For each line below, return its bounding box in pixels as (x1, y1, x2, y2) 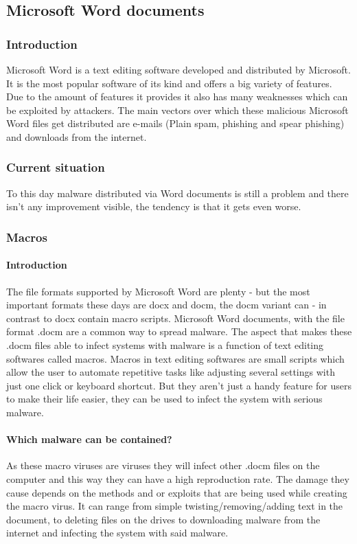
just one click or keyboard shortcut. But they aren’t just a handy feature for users (6, 378, 352, 392)
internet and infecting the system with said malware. (6, 525, 229, 540)
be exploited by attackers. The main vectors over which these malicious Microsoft (6, 102, 349, 117)
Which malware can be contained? (6, 432, 172, 446)
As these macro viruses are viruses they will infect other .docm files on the (6, 458, 320, 473)
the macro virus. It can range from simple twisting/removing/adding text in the (6, 499, 343, 513)
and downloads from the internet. (6, 129, 147, 144)
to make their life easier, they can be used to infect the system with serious (6, 392, 323, 406)
